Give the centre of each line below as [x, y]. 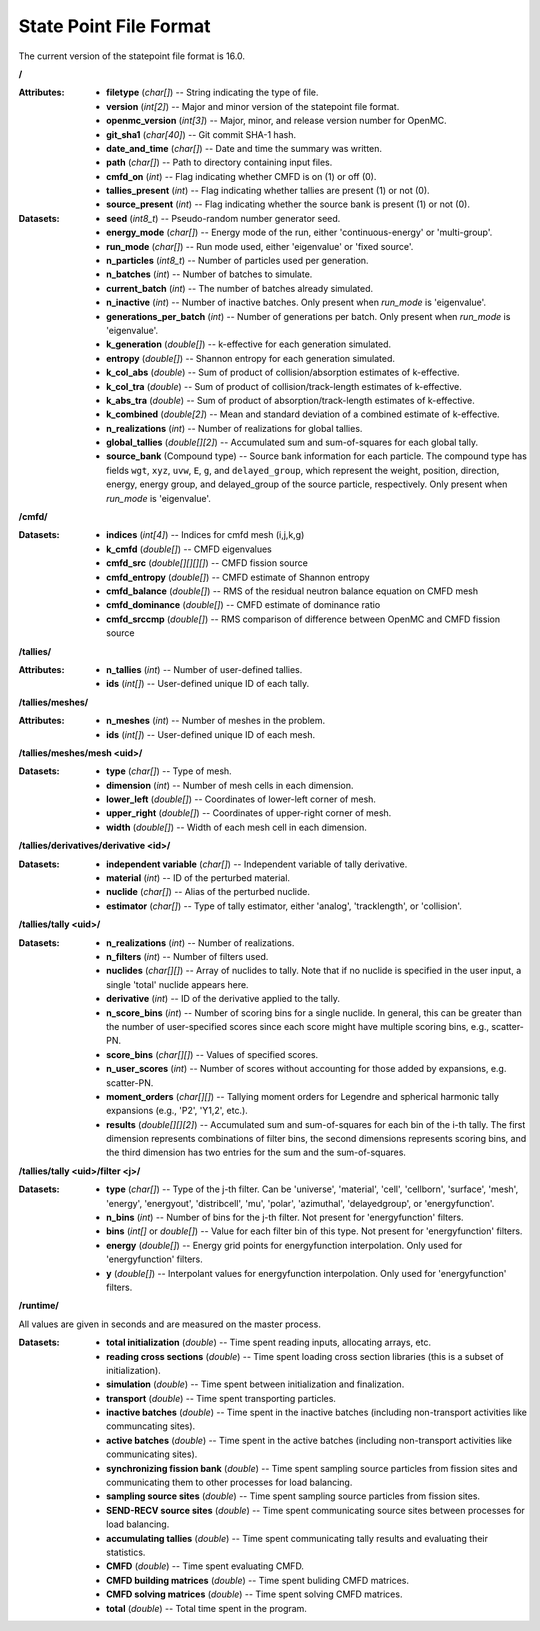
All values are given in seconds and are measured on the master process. [170, 1324]
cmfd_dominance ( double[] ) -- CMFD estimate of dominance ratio [243, 605]
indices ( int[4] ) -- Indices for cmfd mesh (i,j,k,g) [205, 535]
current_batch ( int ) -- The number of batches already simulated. [240, 288]
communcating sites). [151, 1426]
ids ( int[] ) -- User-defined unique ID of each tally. [208, 684]
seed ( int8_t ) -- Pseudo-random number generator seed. [223, 218]
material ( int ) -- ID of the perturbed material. [198, 878]
